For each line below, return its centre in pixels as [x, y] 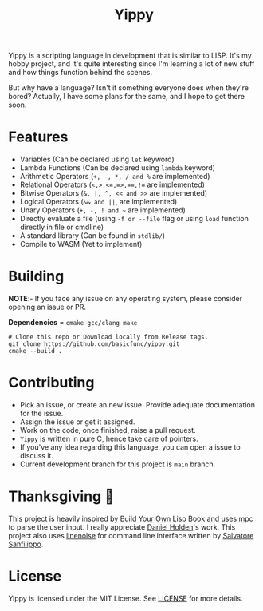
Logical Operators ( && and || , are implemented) [98, 202]
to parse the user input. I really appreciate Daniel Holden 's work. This [122, 527]
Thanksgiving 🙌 [61, 496]
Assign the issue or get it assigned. [77, 422]
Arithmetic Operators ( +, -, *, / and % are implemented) [115, 177]
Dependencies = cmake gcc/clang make [73, 323]
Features [38, 137]
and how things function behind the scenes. [80, 73]
